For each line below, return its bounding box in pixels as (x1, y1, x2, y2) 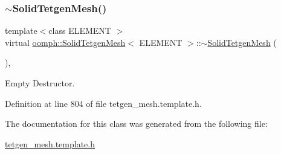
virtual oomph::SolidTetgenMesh (5, 36, 126, 48)
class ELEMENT (48, 24, 111, 37)
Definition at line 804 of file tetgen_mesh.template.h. (5, 97, 202, 109)
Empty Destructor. (5, 77, 75, 89)
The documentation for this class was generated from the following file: (5, 117, 268, 130)
